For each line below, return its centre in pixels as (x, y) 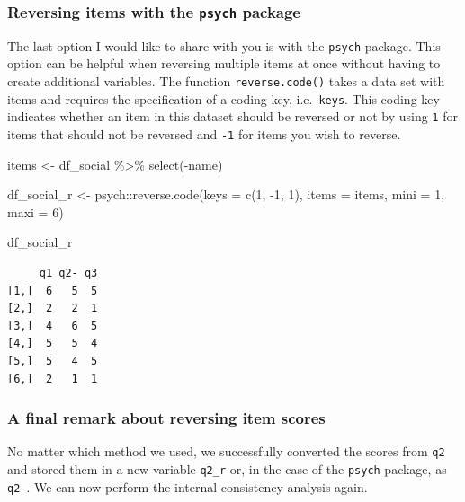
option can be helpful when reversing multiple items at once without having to (224, 63)
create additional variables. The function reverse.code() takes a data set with (226, 81)
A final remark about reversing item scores (166, 418)
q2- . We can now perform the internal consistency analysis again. (188, 486)
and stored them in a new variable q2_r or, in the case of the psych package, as (227, 469)
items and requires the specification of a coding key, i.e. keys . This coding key (224, 98)
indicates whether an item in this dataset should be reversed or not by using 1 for (232, 116)
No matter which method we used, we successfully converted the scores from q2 (226, 451)
